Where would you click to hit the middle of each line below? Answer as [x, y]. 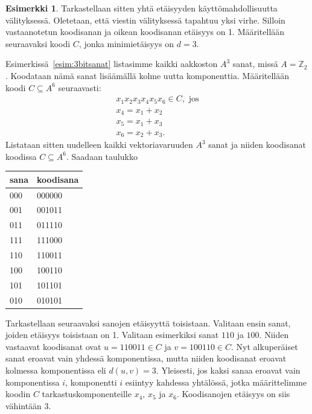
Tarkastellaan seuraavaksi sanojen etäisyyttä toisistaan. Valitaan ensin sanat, [148, 323]
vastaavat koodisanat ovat [53, 346]
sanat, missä [255, 64]
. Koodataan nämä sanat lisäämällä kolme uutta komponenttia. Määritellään [148, 75]
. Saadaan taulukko [102, 156]
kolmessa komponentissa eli [56, 370]
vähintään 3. [28, 405]
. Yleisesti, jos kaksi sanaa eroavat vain [228, 370]
